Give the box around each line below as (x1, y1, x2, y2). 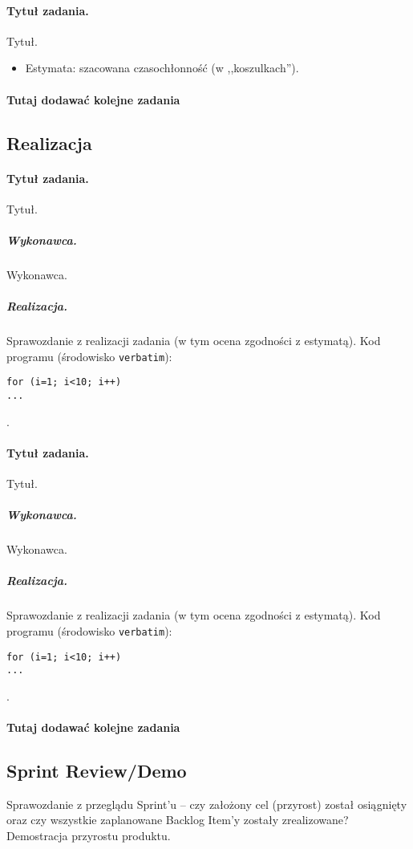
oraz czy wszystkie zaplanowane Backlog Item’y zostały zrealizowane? (6, 811, 349, 828)
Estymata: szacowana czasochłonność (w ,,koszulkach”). (25, 59, 299, 76)
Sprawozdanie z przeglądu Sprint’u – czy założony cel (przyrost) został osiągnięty (6, 795, 407, 812)
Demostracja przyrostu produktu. (6, 827, 171, 844)
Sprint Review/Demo (6, 758, 187, 783)
